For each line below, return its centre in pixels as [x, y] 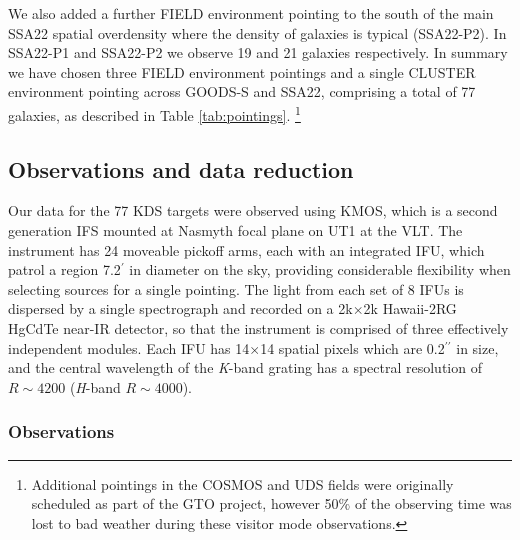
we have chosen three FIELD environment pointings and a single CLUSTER [242, 71]
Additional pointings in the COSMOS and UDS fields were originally [242, 483]
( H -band [95, 386]
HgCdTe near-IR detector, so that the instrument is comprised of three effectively [258, 327]
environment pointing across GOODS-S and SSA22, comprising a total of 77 [242, 91]
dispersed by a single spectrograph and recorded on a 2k [180, 308]
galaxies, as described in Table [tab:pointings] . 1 [154, 113]
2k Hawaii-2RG [410, 308]
